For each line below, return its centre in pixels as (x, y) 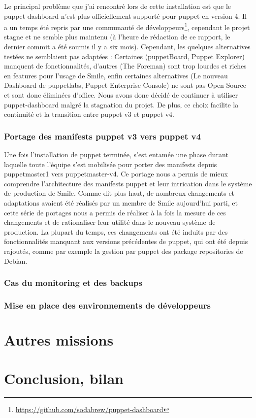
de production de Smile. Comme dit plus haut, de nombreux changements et (119, 193)
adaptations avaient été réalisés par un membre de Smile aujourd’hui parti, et (121, 202)
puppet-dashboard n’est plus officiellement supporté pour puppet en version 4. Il (125, 16)
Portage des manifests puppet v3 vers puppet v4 (102, 136)
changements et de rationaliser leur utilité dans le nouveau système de (110, 222)
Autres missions (59, 340)
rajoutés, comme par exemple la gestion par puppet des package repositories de (124, 251)
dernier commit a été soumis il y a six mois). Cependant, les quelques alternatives (127, 47)
